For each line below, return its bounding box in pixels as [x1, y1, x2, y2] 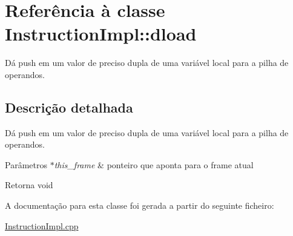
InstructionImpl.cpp [5, 219, 79, 232]
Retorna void [5, 179, 53, 191]
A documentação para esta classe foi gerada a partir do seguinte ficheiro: [5, 199, 274, 212]
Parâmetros [5, 158, 47, 171]
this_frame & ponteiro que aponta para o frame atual [54, 158, 254, 171]
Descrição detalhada [5, 97, 133, 116]
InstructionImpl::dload [5, 21, 197, 46]
